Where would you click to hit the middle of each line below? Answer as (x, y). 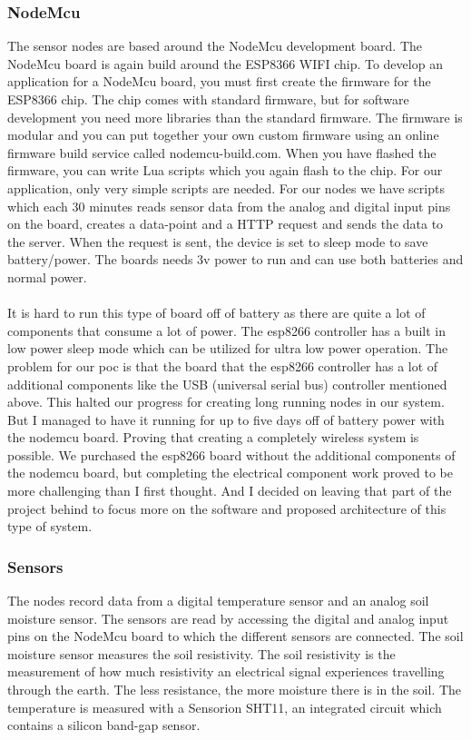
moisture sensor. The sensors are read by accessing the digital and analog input (228, 618)
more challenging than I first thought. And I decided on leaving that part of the (230, 491)
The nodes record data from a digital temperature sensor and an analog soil (218, 601)
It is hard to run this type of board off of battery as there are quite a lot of (216, 313)
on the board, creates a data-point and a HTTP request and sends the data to (226, 224)
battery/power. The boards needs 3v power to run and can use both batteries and (235, 259)
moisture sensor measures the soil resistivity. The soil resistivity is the (201, 653)
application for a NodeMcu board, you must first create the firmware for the (219, 81)
